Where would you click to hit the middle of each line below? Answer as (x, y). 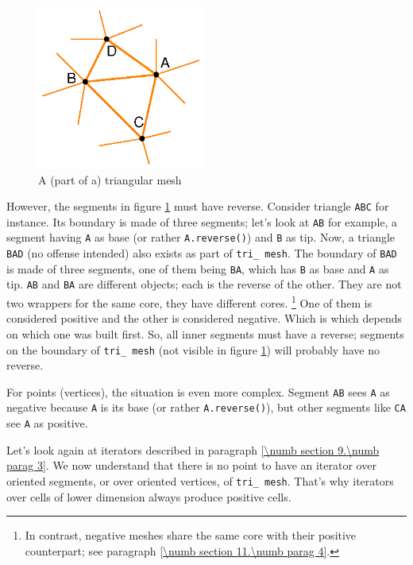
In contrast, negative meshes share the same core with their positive (191, 535)
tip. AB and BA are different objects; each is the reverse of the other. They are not (204, 284)
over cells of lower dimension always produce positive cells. (149, 496)
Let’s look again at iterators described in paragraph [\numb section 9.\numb (193, 449)
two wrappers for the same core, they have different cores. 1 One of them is (189, 302)
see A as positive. (47, 423)
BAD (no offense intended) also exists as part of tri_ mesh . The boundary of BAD (202, 253)
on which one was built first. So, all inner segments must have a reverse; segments (205, 333)
